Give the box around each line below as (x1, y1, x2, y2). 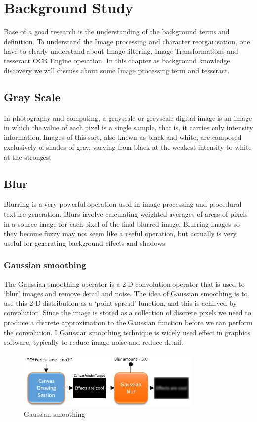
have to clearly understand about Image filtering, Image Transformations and (4, 46, 238, 56)
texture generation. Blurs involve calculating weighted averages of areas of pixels (4, 209, 248, 219)
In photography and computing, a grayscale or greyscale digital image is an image (4, 113, 252, 123)
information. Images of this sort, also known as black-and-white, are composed (4, 132, 242, 142)
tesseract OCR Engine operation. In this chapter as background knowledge (4, 55, 230, 65)
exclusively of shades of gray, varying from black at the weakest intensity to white (4, 142, 252, 152)
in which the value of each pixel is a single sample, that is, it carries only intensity (4, 122, 253, 132)
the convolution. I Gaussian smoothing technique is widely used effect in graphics (4, 327, 250, 337)
